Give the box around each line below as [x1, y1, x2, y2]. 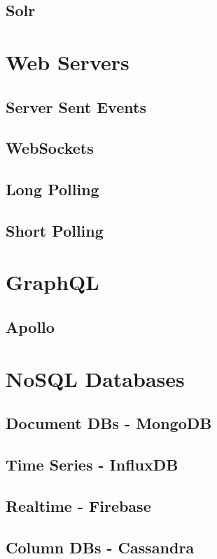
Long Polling [6, 178, 99, 200]
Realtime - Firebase [6, 494, 151, 516]
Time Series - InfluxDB [6, 453, 178, 475]
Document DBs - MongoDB [6, 412, 212, 434]
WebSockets [6, 137, 94, 159]
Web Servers [6, 47, 129, 76]
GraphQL [6, 268, 99, 296]
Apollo [6, 316, 55, 338]
